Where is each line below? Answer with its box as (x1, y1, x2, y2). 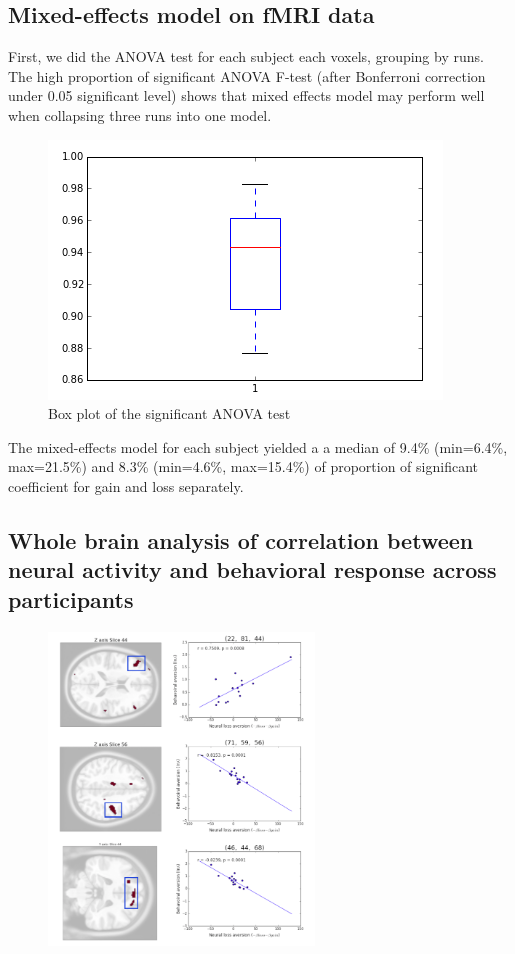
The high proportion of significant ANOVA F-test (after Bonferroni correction (8, 65, 486, 86)
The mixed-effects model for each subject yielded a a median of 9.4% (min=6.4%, (8, 436, 508, 457)
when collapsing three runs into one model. (8, 104, 272, 125)
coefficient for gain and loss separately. (8, 475, 244, 496)
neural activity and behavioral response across (8, 554, 497, 585)
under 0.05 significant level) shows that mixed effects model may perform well (8, 85, 485, 106)
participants (8, 583, 134, 614)
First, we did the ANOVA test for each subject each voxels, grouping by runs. (8, 46, 484, 67)
